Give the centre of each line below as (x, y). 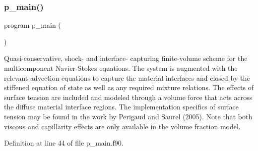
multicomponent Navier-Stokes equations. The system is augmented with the (121, 68)
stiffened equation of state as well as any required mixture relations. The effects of (129, 87)
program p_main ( (32, 25)
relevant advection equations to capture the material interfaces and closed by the (127, 77)
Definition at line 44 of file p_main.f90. (64, 143)
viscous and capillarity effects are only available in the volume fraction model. (122, 126)
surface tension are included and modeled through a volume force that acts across (128, 97)
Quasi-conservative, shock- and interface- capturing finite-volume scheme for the (126, 58)
